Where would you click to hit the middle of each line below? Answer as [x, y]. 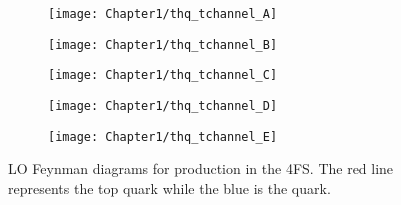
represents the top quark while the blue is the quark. [169, 187]
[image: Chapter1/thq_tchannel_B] [163, 44]
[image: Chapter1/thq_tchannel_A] [163, 14]
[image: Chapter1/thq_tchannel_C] [163, 75]
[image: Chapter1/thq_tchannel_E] [163, 136]
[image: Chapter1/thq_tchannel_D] [163, 105]
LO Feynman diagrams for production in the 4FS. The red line [201, 168]
